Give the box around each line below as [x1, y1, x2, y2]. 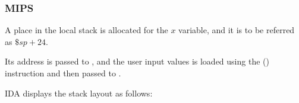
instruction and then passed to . [5, 67, 121, 79]
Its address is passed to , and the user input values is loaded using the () [5, 55, 269, 67]
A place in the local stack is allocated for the [5, 24, 168, 36]
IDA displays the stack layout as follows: [5, 86, 153, 99]
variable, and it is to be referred [178, 24, 295, 36]
